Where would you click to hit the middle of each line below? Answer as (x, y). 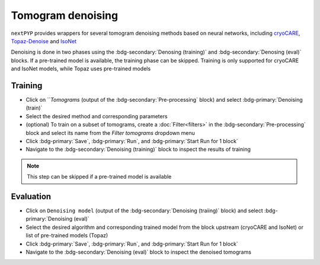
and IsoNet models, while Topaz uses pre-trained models (81, 69)
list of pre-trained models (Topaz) (67, 235)
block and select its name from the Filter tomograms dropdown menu (110, 132)
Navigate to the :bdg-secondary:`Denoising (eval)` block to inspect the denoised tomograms (139, 252)
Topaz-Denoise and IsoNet (44, 41)
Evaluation (31, 196)
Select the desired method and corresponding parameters (97, 116)
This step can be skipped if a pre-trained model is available (99, 177)
